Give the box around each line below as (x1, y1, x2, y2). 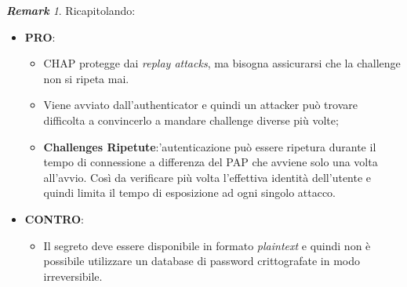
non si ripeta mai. (43, 70, 129, 86)
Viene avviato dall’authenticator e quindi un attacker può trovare (43, 96, 358, 113)
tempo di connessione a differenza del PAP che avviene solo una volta (43, 154, 378, 170)
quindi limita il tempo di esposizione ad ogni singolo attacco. (43, 184, 336, 201)
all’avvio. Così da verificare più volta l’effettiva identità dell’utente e (43, 169, 372, 185)
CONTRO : (24, 210, 84, 227)
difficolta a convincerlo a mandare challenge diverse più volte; (43, 111, 339, 128)
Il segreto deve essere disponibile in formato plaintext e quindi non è (43, 237, 371, 253)
